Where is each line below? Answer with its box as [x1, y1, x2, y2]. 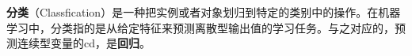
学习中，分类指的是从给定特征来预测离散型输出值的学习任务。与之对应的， [6, 19, 395, 35]
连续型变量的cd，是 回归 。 [17, 35, 151, 51]
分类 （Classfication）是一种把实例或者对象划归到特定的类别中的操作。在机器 [6, 4, 401, 20]
